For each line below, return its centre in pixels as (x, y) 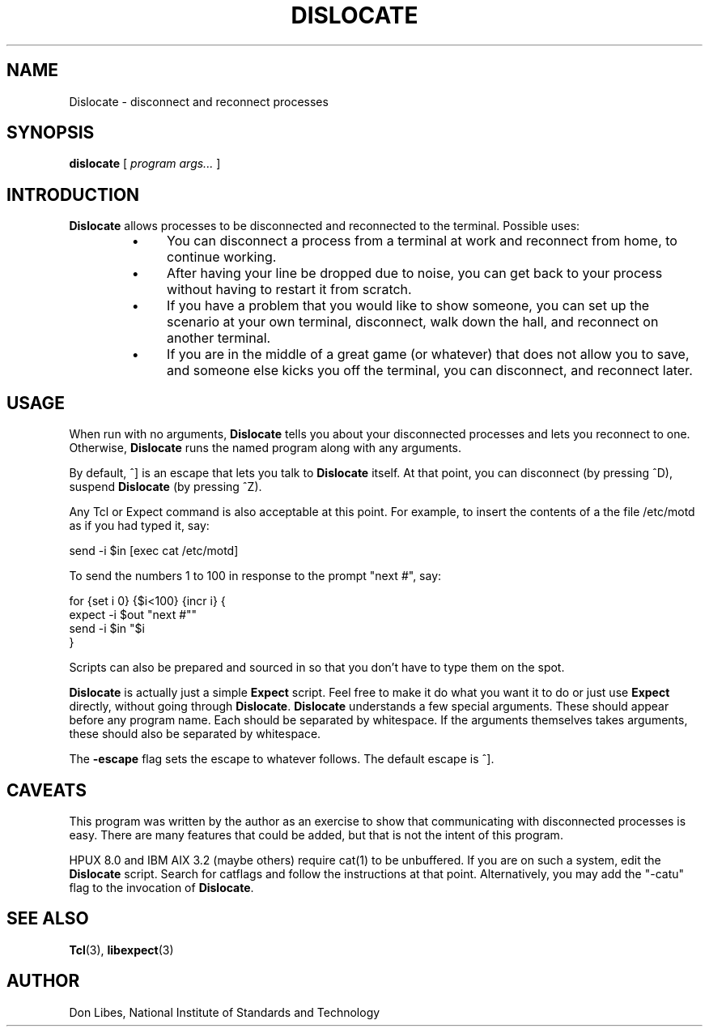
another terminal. (219, 338)
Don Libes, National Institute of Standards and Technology (225, 1012)
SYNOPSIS (51, 133)
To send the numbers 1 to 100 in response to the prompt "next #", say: (255, 576)
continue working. (222, 257)
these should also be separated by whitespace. (195, 734)
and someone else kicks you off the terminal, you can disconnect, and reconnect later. (430, 371)
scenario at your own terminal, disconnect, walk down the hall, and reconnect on (413, 322)
